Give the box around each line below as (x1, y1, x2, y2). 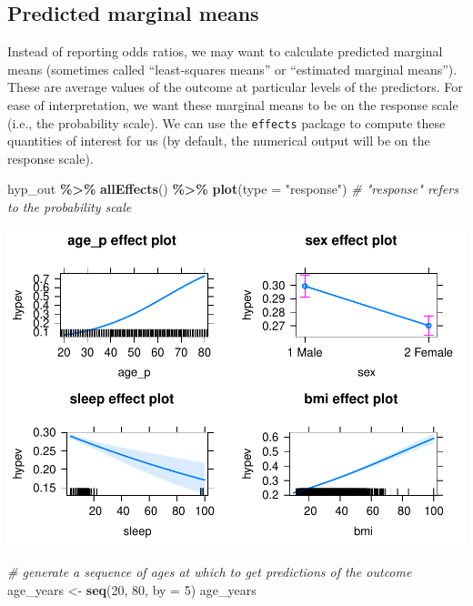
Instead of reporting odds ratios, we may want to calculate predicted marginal (7, 42, 443, 61)
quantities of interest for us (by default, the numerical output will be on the (7, 131, 430, 150)
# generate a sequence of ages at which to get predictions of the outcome (7, 562, 412, 581)
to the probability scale (7, 197, 132, 217)
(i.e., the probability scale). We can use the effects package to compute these (7, 113, 446, 132)
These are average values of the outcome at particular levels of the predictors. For (7, 77, 463, 96)
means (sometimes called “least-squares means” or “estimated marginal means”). (7, 59, 458, 78)
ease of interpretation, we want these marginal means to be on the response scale (7, 95, 458, 114)
